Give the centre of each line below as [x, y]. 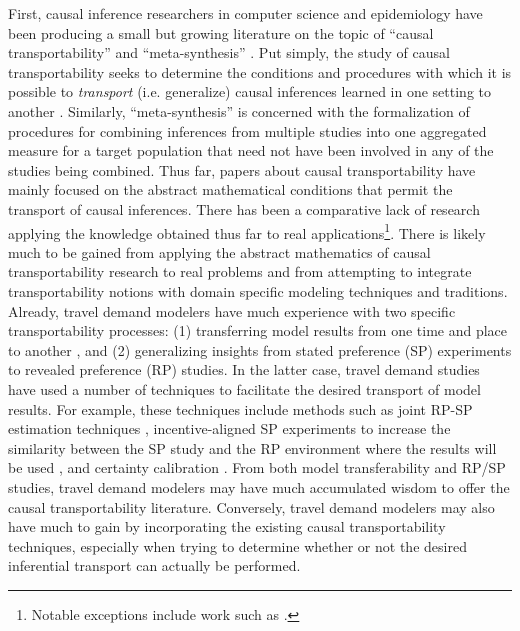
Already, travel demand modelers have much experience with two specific [232, 310]
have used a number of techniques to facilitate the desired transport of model [244, 388]
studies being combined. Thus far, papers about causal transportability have [242, 169]
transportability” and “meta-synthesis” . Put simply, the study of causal [229, 52]
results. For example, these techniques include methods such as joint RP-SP [240, 408]
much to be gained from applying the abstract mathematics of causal [219, 251]
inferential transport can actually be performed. [154, 565]
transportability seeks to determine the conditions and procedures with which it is [260, 71]
